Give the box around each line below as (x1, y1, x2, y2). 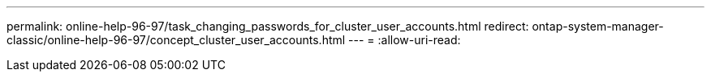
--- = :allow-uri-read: (348, 33, 461, 47)
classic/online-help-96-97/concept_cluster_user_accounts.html (6, 33, 346, 47)
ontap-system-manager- (532, 19, 664, 33)
